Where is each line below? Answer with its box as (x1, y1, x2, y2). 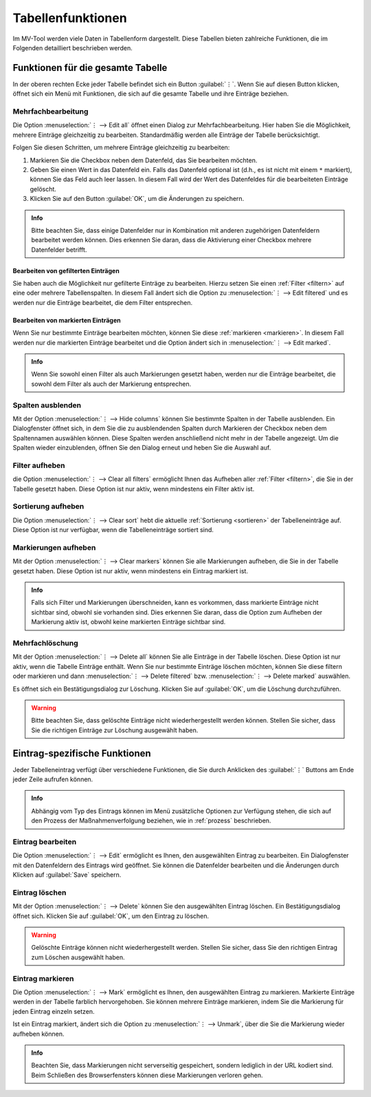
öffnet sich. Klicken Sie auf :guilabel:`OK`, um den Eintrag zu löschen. (12, 912, 210, 920)
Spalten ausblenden (12, 400, 82, 409)
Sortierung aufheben (12, 502, 85, 511)
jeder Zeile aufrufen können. (12, 775, 93, 784)
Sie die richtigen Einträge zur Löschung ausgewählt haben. (31, 726, 199, 734)
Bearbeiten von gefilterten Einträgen (12, 266, 120, 275)
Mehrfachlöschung (12, 639, 78, 648)
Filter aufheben (12, 460, 65, 470)
